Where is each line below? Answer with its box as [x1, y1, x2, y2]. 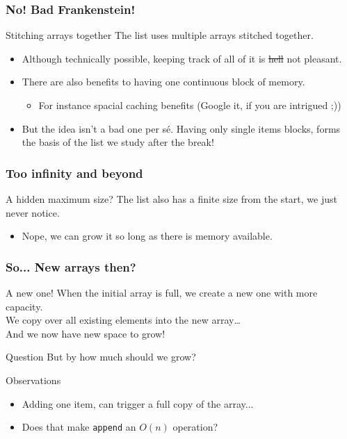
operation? [172, 420, 218, 434]
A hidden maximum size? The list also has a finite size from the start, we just [6, 192, 337, 206]
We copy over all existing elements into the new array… [6, 313, 241, 327]
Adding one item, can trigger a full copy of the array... [22, 396, 254, 411]
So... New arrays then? [6, 258, 136, 275]
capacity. [6, 299, 43, 313]
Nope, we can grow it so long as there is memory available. [22, 229, 273, 243]
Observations [6, 372, 61, 387]
